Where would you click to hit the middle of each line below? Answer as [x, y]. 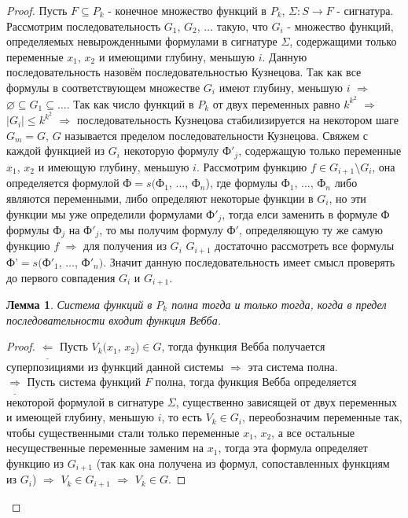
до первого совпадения [61, 277]
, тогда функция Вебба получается [243, 346]
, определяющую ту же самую [311, 230]
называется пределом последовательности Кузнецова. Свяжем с [216, 135]
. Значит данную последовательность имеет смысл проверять [249, 261]
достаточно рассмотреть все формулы [305, 246]
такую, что [242, 26]
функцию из [35, 463]
